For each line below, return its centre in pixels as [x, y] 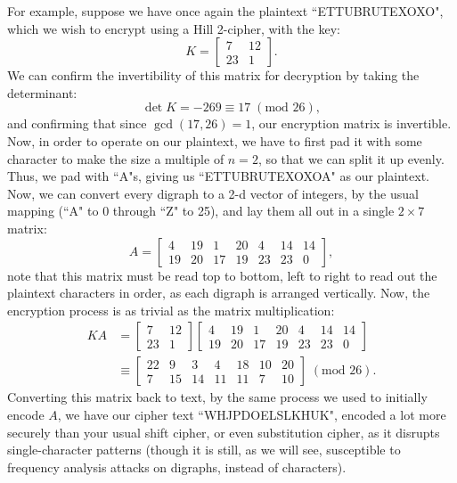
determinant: [42, 92]
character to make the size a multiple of [116, 158]
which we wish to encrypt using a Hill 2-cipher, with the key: [174, 28]
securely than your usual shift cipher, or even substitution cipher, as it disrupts [224, 432]
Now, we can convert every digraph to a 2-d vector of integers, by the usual [213, 193]
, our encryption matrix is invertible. [351, 123]
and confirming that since [77, 123]
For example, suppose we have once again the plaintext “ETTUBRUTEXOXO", [225, 11]
